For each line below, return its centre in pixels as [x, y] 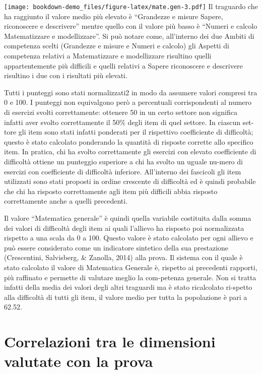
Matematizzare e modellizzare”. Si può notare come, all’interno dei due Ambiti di [129, 36]
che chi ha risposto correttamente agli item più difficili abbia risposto [111, 191]
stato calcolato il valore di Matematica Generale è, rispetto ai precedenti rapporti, [131, 267]
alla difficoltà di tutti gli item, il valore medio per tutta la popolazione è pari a [126, 297]
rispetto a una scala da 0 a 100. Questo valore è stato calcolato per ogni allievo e [129, 238]
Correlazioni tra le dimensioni [110, 341]
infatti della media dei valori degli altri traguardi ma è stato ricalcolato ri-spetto [128, 287]
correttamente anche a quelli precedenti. [66, 201]
